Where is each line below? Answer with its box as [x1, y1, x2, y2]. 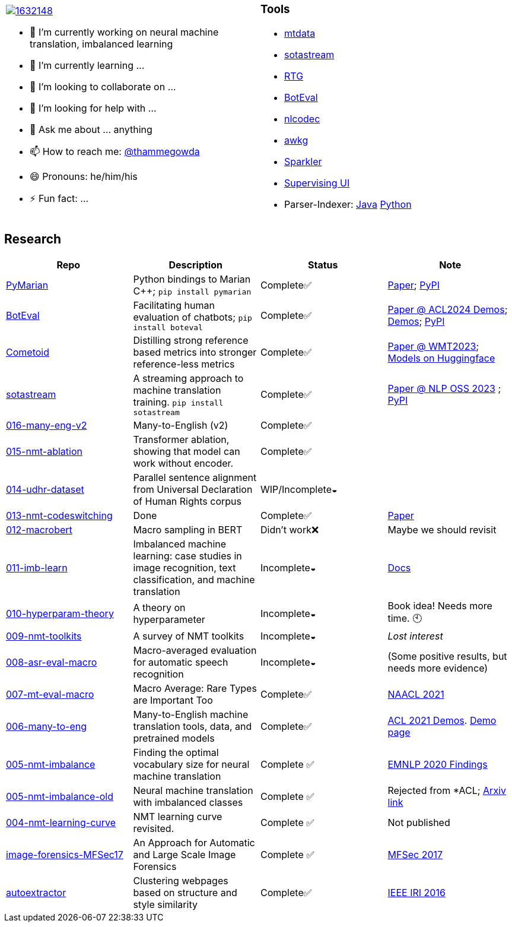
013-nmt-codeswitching [6, 509, 113, 521]
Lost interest [387, 629, 443, 642]
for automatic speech [133, 656, 228, 668]
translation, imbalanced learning [30, 37, 173, 50]
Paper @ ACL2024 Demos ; [387, 303, 508, 316]
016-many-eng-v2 [6, 419, 87, 431]
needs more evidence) [387, 662, 488, 674]
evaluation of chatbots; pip [133, 311, 252, 323]
